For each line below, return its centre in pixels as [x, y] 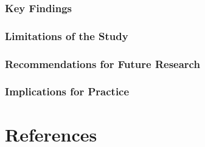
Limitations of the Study [67, 36]
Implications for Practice [67, 91]
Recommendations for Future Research [102, 63]
